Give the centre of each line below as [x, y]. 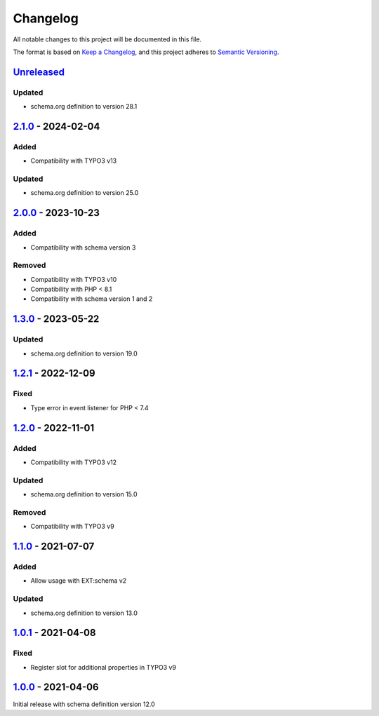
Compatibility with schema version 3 [83, 247]
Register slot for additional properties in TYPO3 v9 [104, 667]
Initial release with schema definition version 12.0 [84, 704]
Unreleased [39, 72]
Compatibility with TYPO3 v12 [74, 462]
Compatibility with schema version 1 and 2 [92, 299]
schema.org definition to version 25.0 [85, 193]
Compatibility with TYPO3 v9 [73, 527]
